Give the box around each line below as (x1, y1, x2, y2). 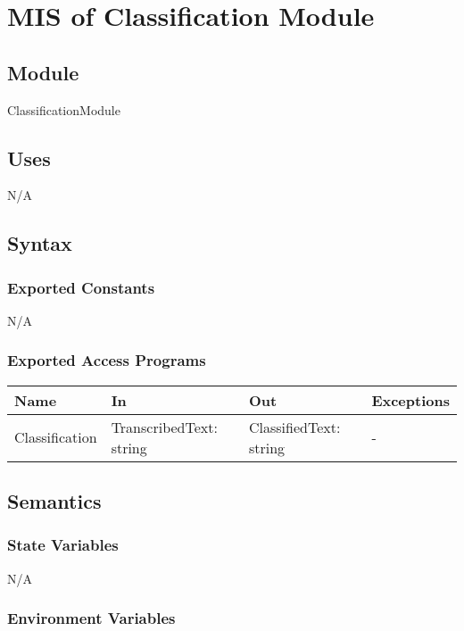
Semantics (7, 487, 102, 515)
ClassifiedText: (248, 416, 341, 437)
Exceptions (371, 389, 450, 411)
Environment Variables (7, 607, 176, 629)
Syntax (7, 229, 72, 257)
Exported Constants (7, 276, 155, 298)
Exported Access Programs (7, 349, 206, 371)
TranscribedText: (111, 416, 218, 437)
